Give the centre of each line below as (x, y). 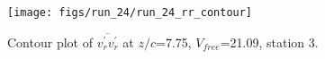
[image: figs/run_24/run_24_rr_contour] (130, 13)
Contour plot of (50, 42)
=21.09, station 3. (269, 42)
